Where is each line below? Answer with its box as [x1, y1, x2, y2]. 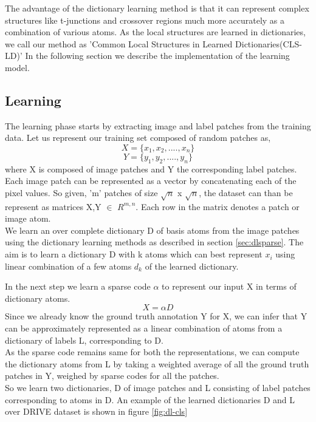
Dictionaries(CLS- [235, 37, 302, 50]
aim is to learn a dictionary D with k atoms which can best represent [5, 248, 263, 260]
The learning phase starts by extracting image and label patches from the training [5, 119, 311, 132]
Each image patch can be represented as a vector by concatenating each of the [5, 174, 297, 187]
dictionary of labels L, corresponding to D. [5, 333, 163, 346]
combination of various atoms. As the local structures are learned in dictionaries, [5, 26, 306, 38]
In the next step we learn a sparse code [5, 280, 151, 293]
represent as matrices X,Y [5, 200, 101, 213]
